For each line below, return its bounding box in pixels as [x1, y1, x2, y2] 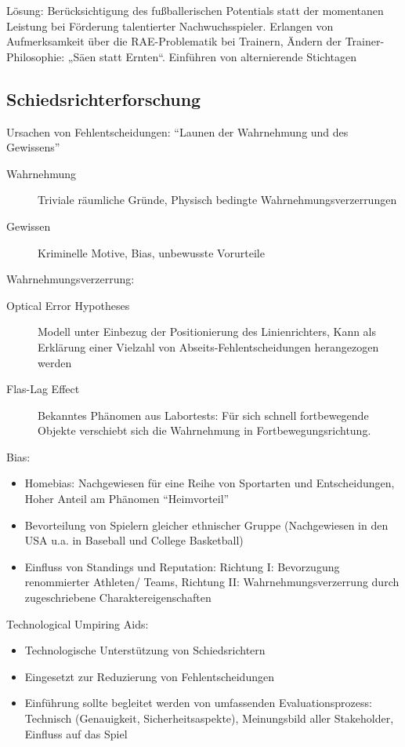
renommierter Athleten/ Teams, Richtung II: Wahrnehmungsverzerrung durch [24, 574, 400, 590]
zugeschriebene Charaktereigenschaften [24, 589, 212, 606]
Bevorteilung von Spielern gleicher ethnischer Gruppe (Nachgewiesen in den [24, 516, 389, 533]
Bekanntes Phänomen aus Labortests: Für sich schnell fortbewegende [38, 406, 369, 423]
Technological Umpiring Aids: [6, 615, 149, 632]
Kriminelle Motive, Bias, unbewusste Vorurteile [38, 244, 265, 261]
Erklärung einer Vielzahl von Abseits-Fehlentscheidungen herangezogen [38, 338, 379, 355]
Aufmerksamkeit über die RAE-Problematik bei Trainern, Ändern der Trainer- [6, 33, 385, 49]
